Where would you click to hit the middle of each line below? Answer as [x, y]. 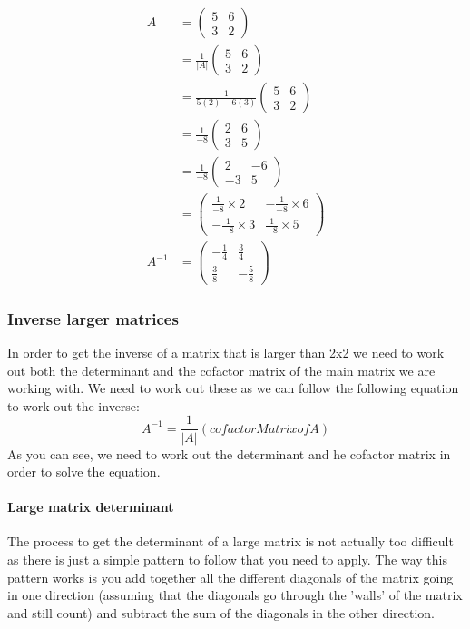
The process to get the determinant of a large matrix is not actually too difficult [230, 541]
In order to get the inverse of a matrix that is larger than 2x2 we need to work [226, 353]
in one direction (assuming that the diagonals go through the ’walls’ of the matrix [235, 595]
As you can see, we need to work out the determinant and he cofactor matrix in [229, 453]
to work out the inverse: [73, 405]
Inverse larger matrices [93, 318]
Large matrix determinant [91, 507]
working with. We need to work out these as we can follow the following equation [233, 388]
